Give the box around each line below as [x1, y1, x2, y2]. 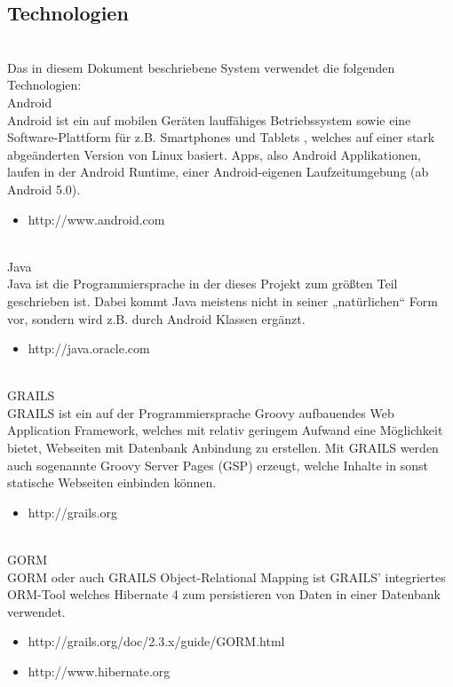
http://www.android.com [28, 209, 165, 228]
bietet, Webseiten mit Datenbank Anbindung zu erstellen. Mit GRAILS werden [7, 438, 439, 457]
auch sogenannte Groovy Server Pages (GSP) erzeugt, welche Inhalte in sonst [7, 455, 428, 474]
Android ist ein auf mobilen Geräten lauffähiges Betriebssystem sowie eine [7, 110, 411, 129]
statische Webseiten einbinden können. [7, 473, 217, 492]
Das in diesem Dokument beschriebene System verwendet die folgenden [7, 58, 395, 76]
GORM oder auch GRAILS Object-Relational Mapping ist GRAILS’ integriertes [7, 567, 446, 586]
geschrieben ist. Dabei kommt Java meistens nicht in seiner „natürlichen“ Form [7, 291, 438, 310]
